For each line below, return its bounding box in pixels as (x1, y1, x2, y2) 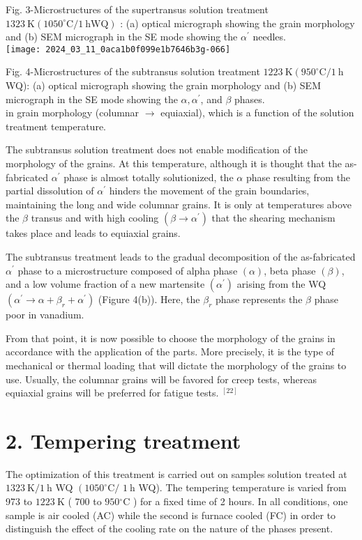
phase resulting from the (246, 169, 351, 184)
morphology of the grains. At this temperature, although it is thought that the (6, 156, 342, 170)
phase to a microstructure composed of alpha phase (17, 263, 238, 277)
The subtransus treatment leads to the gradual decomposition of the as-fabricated (6, 249, 356, 263)
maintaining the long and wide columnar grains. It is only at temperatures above (6, 196, 352, 211)
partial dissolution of (6, 183, 94, 198)
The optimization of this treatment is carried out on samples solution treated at (6, 466, 347, 481)
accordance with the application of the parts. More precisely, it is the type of (6, 344, 334, 359)
